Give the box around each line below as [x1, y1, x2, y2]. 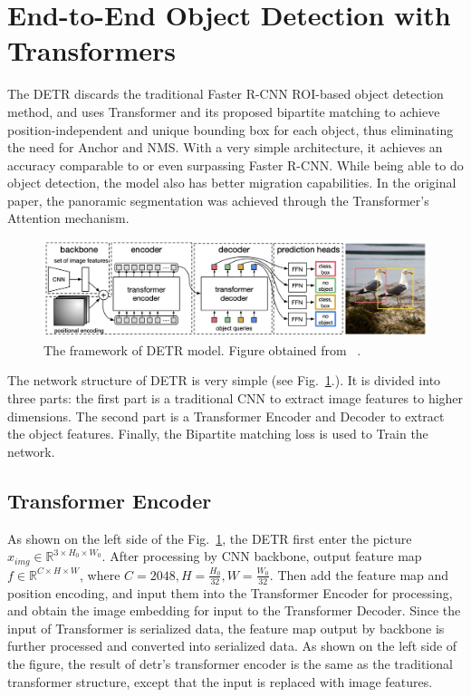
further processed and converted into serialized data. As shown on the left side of [7, 636, 457, 655]
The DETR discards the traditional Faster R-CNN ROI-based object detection [7, 84, 444, 103]
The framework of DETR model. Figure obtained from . [43, 340, 361, 359]
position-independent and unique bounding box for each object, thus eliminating [7, 120, 454, 139]
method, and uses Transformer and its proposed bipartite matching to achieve [7, 102, 440, 121]
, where [80, 565, 120, 584]
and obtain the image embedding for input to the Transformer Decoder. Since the [7, 601, 461, 620]
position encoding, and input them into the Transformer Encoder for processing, [7, 583, 453, 602]
